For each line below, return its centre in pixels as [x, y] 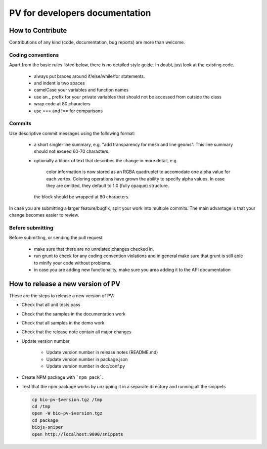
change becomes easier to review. [44, 215]
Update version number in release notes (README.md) [102, 352]
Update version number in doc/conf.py [86, 366]
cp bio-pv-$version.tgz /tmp [67, 400]
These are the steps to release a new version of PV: [62, 295]
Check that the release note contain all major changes [76, 332]
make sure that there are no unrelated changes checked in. [94, 249]
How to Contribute [38, 30]
